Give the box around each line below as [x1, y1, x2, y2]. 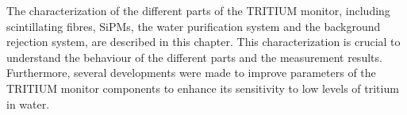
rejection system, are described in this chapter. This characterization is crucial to [6, 33, 401, 50]
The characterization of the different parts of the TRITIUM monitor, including [6, 2, 390, 18]
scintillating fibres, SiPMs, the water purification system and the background [6, 17, 381, 34]
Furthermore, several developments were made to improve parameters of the [6, 64, 376, 81]
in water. [6, 95, 50, 112]
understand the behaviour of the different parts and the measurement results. [6, 48, 382, 65]
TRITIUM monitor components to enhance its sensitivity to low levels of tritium [6, 79, 399, 96]
